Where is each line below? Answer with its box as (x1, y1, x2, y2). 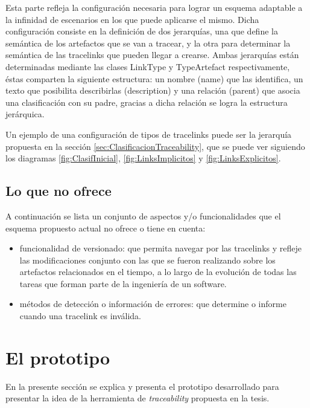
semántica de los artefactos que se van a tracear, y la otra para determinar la (5, 36, 291, 49)
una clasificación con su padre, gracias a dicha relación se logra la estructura (5, 96, 288, 108)
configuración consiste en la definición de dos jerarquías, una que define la (5, 25, 278, 37)
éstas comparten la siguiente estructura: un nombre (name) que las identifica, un (5, 72, 303, 85)
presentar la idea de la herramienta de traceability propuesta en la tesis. (5, 392, 270, 404)
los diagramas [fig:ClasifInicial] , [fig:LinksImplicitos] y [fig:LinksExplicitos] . (5, 152, 281, 164)
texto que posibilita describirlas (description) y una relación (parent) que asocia (5, 84, 300, 97)
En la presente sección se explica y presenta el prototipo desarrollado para (5, 380, 279, 392)
